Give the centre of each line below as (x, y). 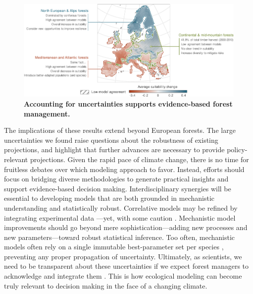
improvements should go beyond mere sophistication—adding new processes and (126, 227)
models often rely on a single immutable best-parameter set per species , (114, 247)
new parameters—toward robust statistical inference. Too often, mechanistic (120, 237)
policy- (237, 149)
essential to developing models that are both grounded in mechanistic (109, 198)
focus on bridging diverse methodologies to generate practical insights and (116, 179)
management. (47, 113)
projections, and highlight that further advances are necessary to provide (114, 149)
